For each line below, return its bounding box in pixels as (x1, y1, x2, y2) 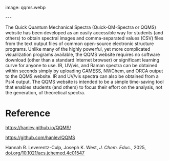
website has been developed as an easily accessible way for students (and (5, 30, 163, 35)
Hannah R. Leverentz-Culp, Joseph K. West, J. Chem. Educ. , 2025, (5, 144, 146, 150)
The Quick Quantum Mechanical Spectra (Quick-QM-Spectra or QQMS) (5, 24, 156, 30)
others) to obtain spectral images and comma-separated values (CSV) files (5, 35, 164, 41)
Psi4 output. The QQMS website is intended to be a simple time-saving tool (5, 79, 164, 85)
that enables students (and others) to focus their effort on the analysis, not (5, 84, 163, 90)
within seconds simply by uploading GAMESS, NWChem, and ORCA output (5, 68, 163, 74)
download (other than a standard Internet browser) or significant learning (5, 57, 160, 63)
